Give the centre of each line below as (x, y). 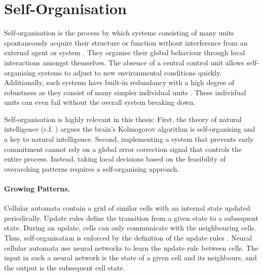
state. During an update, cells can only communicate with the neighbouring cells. (130, 228)
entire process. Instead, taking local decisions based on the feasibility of (115, 159)
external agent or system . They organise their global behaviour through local (125, 52)
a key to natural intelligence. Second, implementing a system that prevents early (129, 139)
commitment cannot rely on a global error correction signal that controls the (123, 149)
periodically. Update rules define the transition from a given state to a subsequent (131, 218)
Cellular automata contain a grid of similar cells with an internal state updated (127, 208)
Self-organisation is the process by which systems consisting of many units (119, 33)
